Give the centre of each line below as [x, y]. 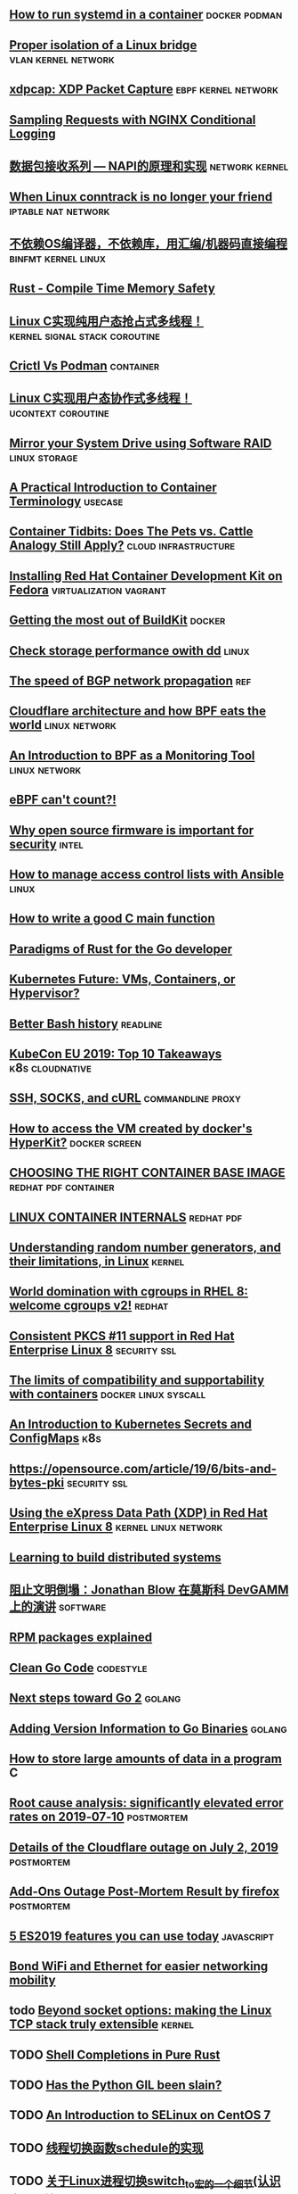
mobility [32, 1980]
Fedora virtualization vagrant [88, 589]
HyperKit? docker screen [76, 1143]
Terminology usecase [66, 502]
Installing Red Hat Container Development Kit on [146, 576]
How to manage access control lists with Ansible [147, 874]
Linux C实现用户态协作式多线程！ [101, 398]
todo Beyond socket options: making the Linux [141, 2011]
